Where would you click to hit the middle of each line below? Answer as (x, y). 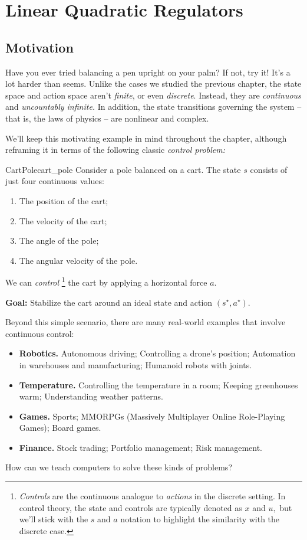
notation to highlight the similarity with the (200, 519)
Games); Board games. (60, 428)
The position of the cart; (64, 200)
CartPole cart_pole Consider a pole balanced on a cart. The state (123, 169)
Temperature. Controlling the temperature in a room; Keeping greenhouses (159, 384)
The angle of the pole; (59, 240)
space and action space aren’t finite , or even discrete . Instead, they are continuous (153, 95)
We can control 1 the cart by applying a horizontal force (106, 281)
